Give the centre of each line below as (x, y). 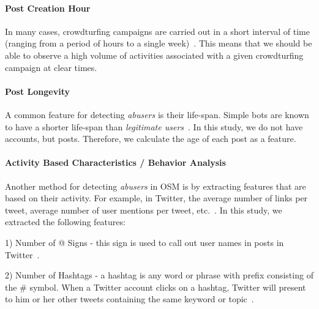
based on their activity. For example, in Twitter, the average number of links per (156, 198)
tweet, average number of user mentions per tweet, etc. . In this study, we (144, 210)
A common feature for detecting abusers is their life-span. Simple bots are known (157, 114)
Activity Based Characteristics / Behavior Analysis (115, 162)
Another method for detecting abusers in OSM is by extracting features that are (156, 186)
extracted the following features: (65, 222)
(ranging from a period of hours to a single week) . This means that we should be (159, 43)
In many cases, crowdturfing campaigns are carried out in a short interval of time (157, 31)
